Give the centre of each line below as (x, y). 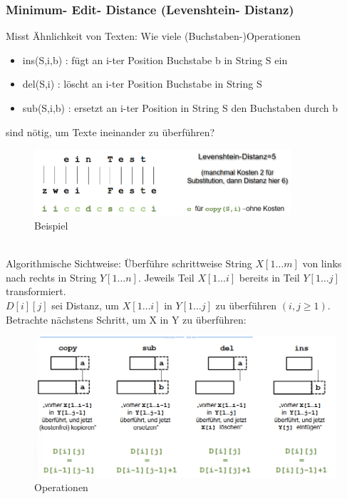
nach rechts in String (51, 277)
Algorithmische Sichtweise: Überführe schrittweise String (129, 263)
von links (322, 263)
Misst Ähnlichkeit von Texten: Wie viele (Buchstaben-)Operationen (153, 36)
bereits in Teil (269, 277)
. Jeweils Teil (166, 277)
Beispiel (51, 225)
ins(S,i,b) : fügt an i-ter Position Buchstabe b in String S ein (155, 60)
